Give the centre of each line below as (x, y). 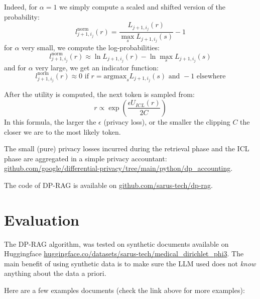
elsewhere (211, 76)
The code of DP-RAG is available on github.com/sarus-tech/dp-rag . (108, 185)
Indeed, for (21, 7)
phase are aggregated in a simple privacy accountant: (86, 158)
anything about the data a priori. (55, 273)
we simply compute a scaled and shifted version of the (142, 7)
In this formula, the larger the (50, 121)
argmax (115, 76)
